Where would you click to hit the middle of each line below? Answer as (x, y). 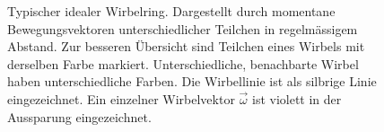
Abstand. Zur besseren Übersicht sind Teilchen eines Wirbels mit (186, 46)
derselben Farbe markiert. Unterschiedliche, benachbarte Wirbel (183, 63)
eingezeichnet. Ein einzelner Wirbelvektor (121, 98)
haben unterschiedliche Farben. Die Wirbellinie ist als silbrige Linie (192, 81)
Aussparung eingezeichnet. (79, 116)
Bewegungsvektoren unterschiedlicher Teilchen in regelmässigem (183, 28)
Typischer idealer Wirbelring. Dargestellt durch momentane (171, 11)
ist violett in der (297, 98)
